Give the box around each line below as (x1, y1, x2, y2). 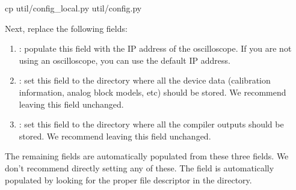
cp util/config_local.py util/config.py (5, 2, 142, 14)
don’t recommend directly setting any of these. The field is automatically (5, 161, 274, 174)
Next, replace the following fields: (5, 22, 128, 34)
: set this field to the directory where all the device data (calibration (19, 74, 271, 87)
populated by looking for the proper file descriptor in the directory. (5, 173, 252, 186)
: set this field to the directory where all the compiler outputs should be (19, 118, 284, 130)
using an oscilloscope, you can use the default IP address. (19, 54, 230, 66)
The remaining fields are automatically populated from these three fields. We (5, 150, 289, 162)
